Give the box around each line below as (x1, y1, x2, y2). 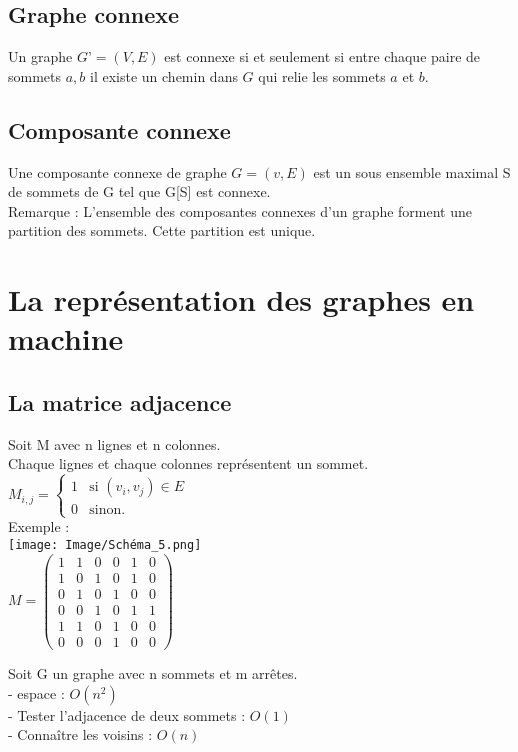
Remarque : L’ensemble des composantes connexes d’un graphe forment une (8, 200, 473, 221)
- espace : (8, 682, 65, 703)
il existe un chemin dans (90, 65, 238, 86)
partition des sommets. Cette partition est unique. (8, 220, 316, 241)
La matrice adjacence (8, 386, 232, 417)
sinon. (89, 503, 126, 518)
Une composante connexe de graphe (8, 161, 227, 182)
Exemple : (8, 516, 70, 537)
